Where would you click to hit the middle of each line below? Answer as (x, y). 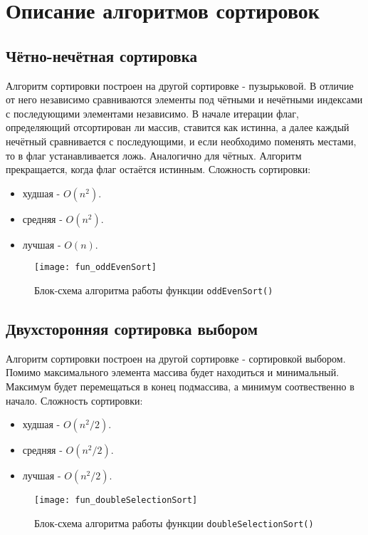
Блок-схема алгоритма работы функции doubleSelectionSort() (174, 523)
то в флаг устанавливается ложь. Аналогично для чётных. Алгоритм (154, 155)
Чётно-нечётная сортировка (101, 55)
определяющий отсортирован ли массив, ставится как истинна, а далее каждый (178, 127)
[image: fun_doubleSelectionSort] (116, 500)
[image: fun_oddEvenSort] (95, 267)
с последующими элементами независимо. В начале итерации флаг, (152, 113)
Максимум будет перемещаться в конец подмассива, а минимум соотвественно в (180, 386)
